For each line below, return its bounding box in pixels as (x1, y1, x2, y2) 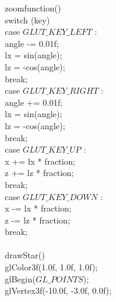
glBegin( (5, 272, 36, 285)
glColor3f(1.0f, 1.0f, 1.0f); (5, 261, 98, 273)
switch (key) (5, 13, 50, 26)
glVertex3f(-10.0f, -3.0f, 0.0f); (5, 284, 112, 297)
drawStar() (5, 249, 45, 261)
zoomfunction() (5, 2, 61, 14)
